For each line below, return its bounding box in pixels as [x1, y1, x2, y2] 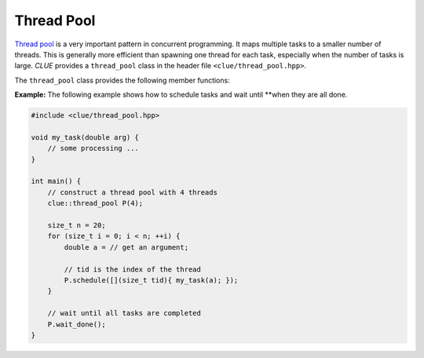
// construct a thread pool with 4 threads [47, 188, 217, 196]
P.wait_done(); [47, 320, 106, 329]
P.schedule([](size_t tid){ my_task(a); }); [64, 276, 239, 284]
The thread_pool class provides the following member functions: [14, 75, 231, 85]
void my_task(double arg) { [31, 133, 139, 141]
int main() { [31, 177, 82, 186]
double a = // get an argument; [64, 243, 188, 251]
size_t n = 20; [47, 221, 106, 229]
